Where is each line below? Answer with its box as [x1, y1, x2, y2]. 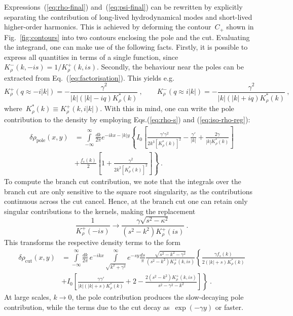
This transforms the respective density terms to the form [4, 237, 180, 248]
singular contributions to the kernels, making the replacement [4, 205, 196, 216]
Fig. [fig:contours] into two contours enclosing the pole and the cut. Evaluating [4, 31, 250, 42]
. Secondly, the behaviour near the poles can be [97, 61, 244, 72]
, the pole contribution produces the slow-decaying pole [71, 292, 244, 302]
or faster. [215, 302, 243, 312]
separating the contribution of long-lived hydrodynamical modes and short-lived [4, 11, 252, 22]
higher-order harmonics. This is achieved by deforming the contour [4, 21, 211, 32]
